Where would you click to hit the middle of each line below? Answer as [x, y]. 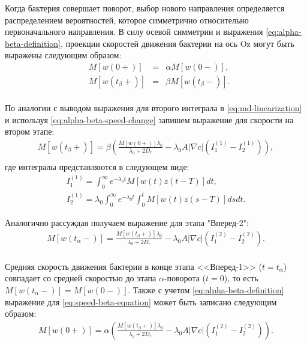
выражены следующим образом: [63, 55]
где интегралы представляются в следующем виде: [97, 166]
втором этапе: [30, 131]
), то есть [241, 278]
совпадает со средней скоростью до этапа [81, 278]
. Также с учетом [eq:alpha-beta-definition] [206, 289]
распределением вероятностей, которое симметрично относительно [127, 20]
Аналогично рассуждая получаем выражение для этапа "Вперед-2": [127, 222]
